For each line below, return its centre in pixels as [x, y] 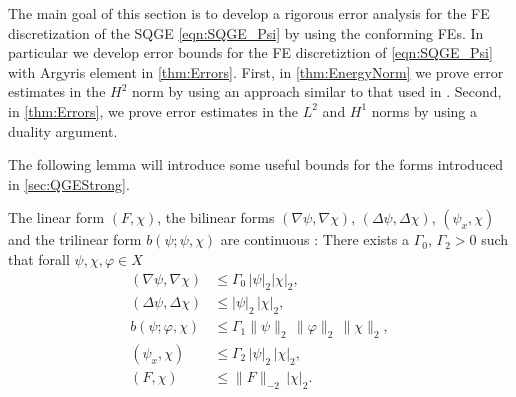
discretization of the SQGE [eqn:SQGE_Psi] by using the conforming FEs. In [246, 32]
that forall [39, 258]
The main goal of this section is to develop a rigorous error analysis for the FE [249, 13]
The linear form [56, 217]
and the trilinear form [75, 239]
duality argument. [63, 130]
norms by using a [424, 110]
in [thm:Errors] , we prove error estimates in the [153, 110]
